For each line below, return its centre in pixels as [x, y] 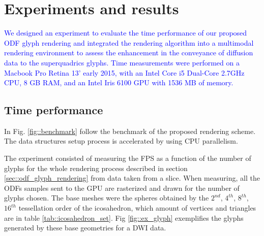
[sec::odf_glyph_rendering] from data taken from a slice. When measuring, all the [132, 178]
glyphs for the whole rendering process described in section [96, 168]
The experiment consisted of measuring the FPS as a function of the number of [128, 158]
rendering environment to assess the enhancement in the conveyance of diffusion [129, 53]
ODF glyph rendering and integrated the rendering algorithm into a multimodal [129, 42]
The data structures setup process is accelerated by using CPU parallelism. [121, 141]
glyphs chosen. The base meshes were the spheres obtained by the [107, 198]
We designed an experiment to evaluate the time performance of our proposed [126, 33]
